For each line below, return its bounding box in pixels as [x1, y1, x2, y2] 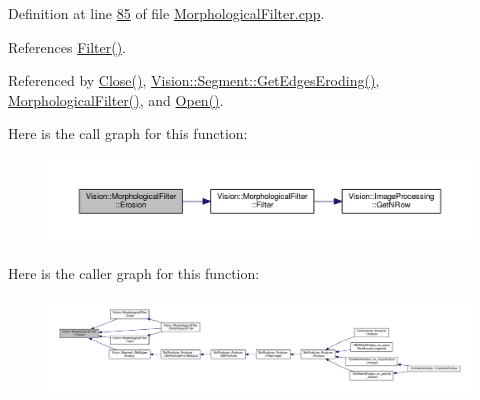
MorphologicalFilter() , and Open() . [8, 89, 224, 110]
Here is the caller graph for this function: [8, 262, 260, 283]
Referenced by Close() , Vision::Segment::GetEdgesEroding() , [8, 70, 380, 91]
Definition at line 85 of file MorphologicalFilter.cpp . [8, 3, 325, 23]
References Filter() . [8, 36, 126, 57]
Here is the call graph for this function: [8, 123, 248, 144]
